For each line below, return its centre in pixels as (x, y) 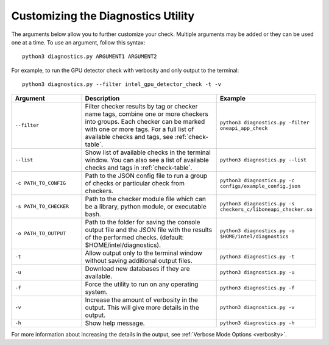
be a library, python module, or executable (146, 206)
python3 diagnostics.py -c (257, 180)
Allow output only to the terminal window (143, 253)
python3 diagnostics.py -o (257, 231)
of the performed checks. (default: (134, 237)
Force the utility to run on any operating (142, 284)
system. (96, 291)
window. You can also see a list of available (147, 160)
